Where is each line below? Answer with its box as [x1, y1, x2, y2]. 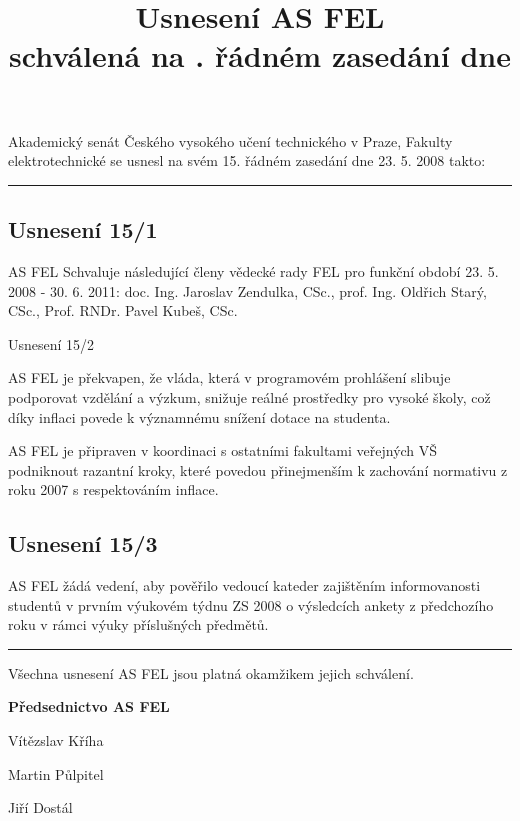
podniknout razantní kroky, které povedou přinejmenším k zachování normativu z [8, 459, 508, 480]
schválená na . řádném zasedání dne [9, 35, 511, 76]
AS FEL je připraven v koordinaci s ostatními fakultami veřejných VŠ [8, 440, 438, 461]
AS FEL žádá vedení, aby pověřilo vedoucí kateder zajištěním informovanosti [8, 575, 481, 596]
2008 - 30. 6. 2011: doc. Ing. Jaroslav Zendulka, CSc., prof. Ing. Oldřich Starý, [8, 280, 487, 301]
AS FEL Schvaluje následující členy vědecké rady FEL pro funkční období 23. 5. [8, 260, 499, 281]
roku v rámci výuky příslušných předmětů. [8, 614, 269, 635]
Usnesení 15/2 [8, 333, 95, 354]
